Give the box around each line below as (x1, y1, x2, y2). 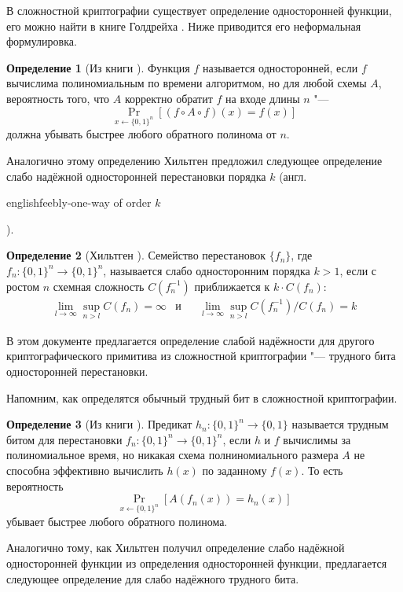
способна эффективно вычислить (6, 461, 163, 478)
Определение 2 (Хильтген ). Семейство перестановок (6, 247, 266, 263)
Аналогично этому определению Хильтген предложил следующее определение (6, 152, 383, 168)
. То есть (301, 461, 343, 478)
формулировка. (6, 33, 77, 50)
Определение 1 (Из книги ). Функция (6, 59, 190, 75)
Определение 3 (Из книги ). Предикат (6, 416, 192, 432)
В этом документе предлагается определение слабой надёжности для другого (6, 332, 375, 348)
